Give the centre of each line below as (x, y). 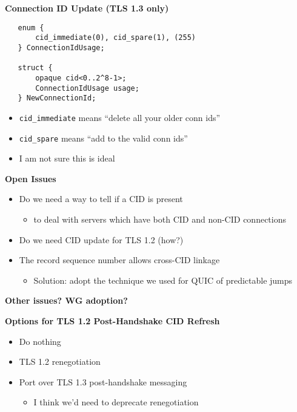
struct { (35, 68)
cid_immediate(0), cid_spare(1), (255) (115, 38)
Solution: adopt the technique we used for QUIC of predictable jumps (163, 280)
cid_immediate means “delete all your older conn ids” (120, 117)
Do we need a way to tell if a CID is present (101, 199)
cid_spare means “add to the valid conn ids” (103, 138)
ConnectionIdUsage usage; (87, 88)
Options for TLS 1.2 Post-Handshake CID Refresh (112, 320)
